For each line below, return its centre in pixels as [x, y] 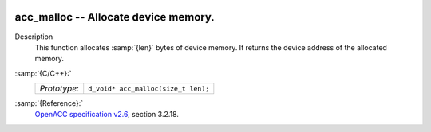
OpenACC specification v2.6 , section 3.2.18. [107, 115]
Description [34, 37]
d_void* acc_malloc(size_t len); [149, 89]
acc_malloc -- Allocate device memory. [115, 17]
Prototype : [59, 89]
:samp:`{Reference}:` [49, 103]
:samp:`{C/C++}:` [43, 73]
